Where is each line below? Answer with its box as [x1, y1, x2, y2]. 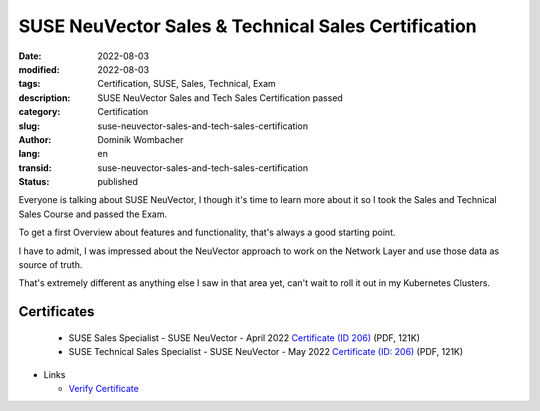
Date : [18, 50, 42, 62]
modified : [18, 63, 60, 75]
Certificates [18, 303, 95, 320]
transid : [18, 161, 52, 174]
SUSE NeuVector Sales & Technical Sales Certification [18, 15, 477, 37]
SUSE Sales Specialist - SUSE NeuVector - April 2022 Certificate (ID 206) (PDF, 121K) [68, 331, 420, 344]
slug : [18, 120, 40, 132]
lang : [18, 148, 41, 160]
